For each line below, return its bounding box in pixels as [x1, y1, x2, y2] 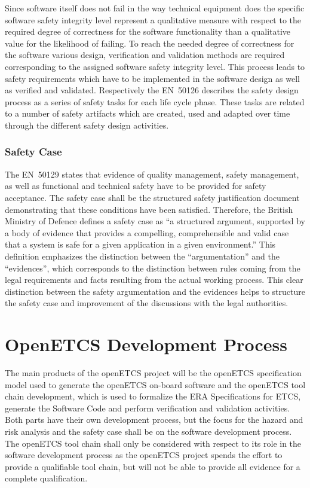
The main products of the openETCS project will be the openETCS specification [5, 367, 302, 379]
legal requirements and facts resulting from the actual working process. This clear [5, 273, 303, 286]
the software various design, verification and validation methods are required [5, 48, 285, 61]
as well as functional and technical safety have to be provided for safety [5, 179, 266, 192]
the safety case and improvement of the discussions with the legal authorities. [5, 297, 288, 309]
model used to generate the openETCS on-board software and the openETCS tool [5, 378, 306, 391]
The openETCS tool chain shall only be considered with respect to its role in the [5, 437, 302, 449]
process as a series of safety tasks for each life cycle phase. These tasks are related [5, 95, 305, 108]
